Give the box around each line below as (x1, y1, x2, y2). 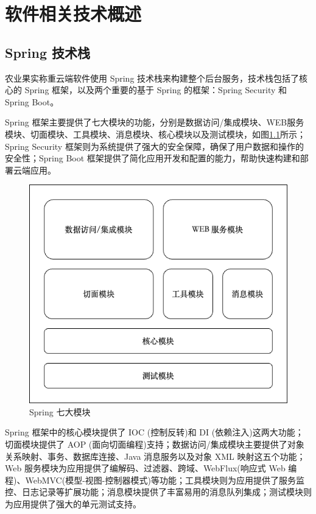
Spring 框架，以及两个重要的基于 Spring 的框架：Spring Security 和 (24, 83, 287, 96)
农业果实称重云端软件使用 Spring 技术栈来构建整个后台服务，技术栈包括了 (5, 71, 300, 84)
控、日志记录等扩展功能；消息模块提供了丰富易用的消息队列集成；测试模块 (5, 485, 303, 498)
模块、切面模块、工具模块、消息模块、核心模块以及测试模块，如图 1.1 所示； (5, 127, 306, 140)
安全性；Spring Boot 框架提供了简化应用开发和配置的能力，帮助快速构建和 (5, 152, 300, 164)
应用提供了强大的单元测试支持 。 (13, 497, 141, 510)
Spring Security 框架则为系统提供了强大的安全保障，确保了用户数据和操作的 (5, 139, 304, 152)
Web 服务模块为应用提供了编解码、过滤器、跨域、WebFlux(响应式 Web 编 (5, 462, 297, 474)
